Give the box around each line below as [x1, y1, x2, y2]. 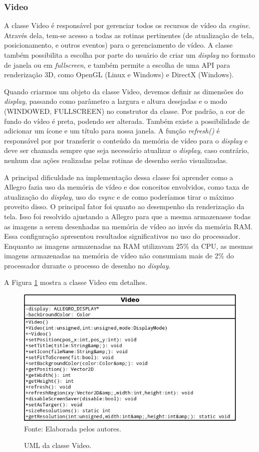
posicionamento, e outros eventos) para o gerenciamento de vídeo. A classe [4, 40, 233, 50]
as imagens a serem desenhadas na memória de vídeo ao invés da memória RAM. [4, 221, 253, 231]
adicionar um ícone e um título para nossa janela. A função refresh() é [4, 125, 220, 136]
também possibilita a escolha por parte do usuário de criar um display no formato [4, 50, 255, 60]
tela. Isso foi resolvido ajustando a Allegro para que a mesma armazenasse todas [4, 211, 251, 221]
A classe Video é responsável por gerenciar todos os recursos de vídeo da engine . [4, 20, 250, 31]
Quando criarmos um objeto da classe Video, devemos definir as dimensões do [4, 86, 243, 96]
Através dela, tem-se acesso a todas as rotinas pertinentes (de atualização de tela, [4, 30, 254, 40]
